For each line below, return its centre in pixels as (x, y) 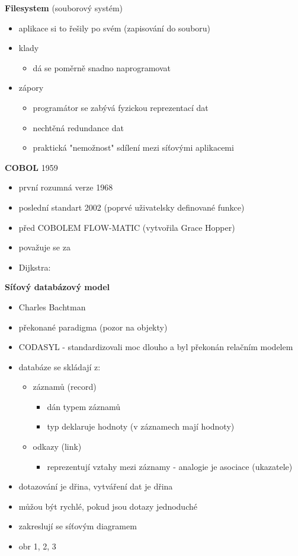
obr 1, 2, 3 (37, 546)
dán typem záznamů (84, 406)
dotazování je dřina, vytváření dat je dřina (96, 486)
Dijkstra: (35, 267)
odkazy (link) (57, 447)
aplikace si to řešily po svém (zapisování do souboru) (115, 28)
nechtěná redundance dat (78, 127)
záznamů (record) (65, 387)
